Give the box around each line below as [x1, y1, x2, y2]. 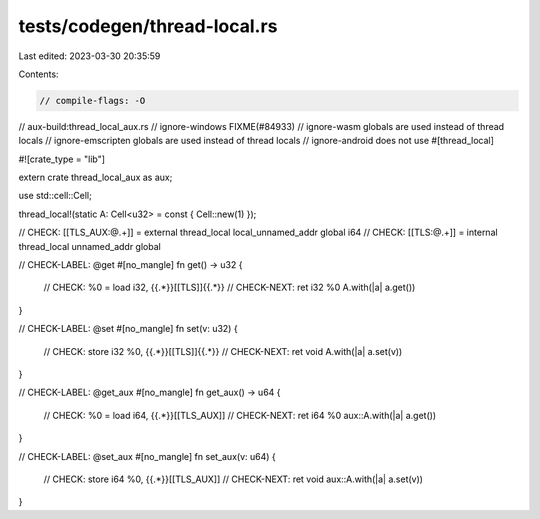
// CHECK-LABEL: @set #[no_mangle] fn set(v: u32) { [18, 323, 239, 335]
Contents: [18, 68, 59, 80]
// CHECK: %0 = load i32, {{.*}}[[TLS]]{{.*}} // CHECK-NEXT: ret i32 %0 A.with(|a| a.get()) [43, 281, 416, 294]
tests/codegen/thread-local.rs [18, 15, 278, 37]
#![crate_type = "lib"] [18, 153, 105, 165]
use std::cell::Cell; [18, 190, 92, 202]
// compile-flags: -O [39, 95, 146, 106]
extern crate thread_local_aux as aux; [18, 171, 173, 184]
